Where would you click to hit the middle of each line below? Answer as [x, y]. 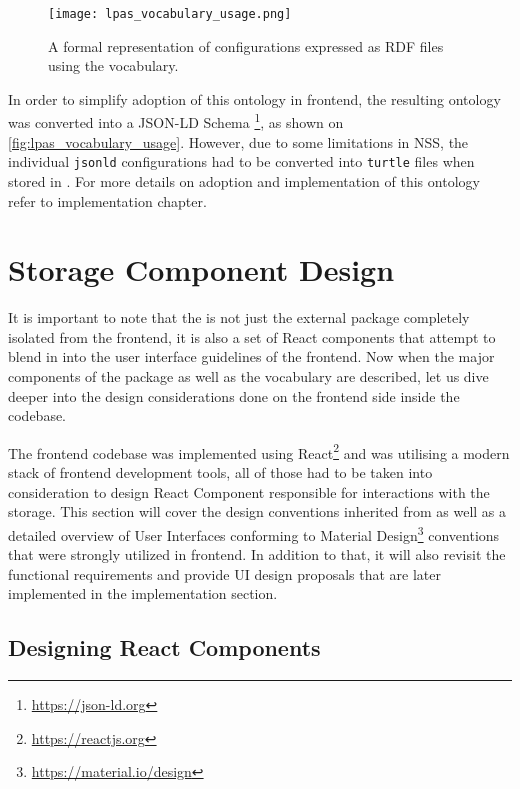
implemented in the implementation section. [143, 593]
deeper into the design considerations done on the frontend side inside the [234, 395]
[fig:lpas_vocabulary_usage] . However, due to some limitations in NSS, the [238, 141]
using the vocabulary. [113, 65]
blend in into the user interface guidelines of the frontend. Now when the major [251, 356]
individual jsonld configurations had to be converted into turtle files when [241, 161]
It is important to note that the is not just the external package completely [239, 317]
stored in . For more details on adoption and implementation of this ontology [244, 180]
